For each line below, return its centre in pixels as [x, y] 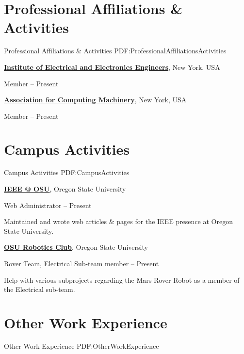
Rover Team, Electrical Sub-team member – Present [81, 263]
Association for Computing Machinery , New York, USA [95, 100]
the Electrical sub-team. [40, 289]
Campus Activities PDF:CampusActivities [67, 172]
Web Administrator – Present [48, 205]
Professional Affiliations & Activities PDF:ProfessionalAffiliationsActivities [115, 51]
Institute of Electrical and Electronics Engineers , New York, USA [112, 67]
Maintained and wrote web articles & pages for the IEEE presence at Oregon [118, 221]
